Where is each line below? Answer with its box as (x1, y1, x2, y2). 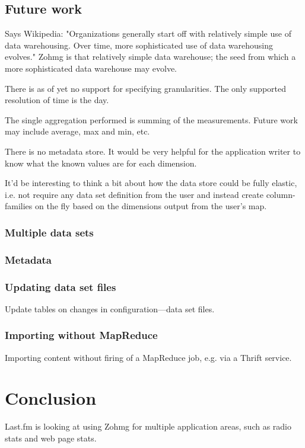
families (5, 200, 33, 212)
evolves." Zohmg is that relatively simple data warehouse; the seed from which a (5, 50, 296, 63)
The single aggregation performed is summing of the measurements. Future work (5, 113, 298, 126)
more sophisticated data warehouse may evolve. (5, 62, 177, 74)
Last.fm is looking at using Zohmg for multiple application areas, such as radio (5, 420, 292, 433)
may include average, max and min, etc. (5, 125, 150, 137)
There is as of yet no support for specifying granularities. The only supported (5, 82, 287, 94)
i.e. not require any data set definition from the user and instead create (5, 188, 263, 200)
